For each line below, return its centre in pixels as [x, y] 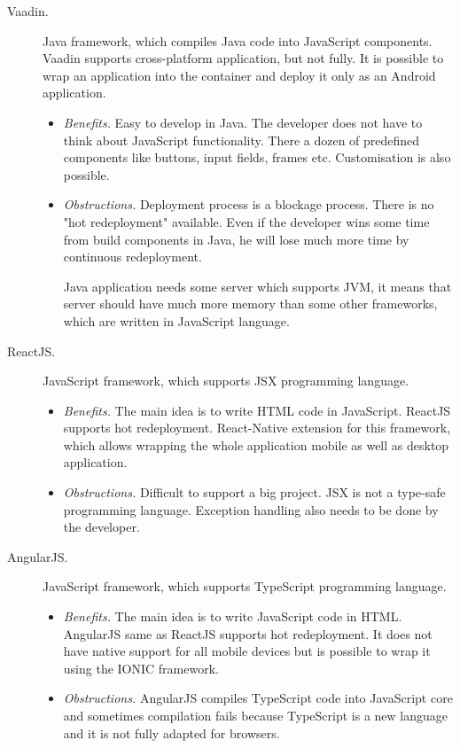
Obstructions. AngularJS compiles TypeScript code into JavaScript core [258, 698]
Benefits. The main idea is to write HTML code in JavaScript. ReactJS [257, 410]
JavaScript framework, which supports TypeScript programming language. [245, 586]
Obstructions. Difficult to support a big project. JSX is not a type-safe [254, 492]
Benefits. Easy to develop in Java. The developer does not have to [243, 122]
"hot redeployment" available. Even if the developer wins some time [246, 221]
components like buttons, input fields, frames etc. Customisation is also [257, 157]
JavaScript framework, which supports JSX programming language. [226, 381]
